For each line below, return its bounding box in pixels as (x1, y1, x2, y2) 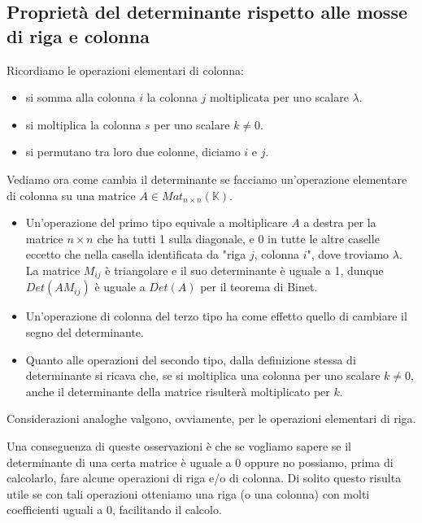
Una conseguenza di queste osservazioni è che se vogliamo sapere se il (7, 437, 352, 454)
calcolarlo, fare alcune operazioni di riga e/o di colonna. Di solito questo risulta (7, 469, 402, 486)
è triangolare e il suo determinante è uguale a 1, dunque (105, 261, 384, 278)
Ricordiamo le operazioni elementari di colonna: (7, 61, 244, 78)
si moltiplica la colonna (25, 115, 141, 133)
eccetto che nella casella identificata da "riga (25, 246, 246, 263)
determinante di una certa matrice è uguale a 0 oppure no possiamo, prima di (7, 453, 394, 470)
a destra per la (303, 214, 376, 231)
